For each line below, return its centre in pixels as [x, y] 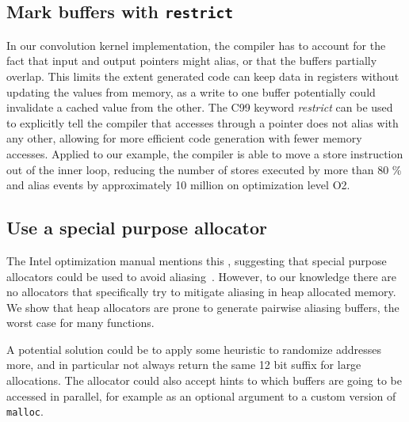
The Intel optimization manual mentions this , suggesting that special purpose [197, 260]
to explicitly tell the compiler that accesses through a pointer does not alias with [203, 122]
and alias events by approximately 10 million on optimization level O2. [178, 185]
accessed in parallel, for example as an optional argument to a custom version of [201, 395]
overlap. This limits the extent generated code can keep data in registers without [203, 76]
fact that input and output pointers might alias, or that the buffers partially [192, 61]
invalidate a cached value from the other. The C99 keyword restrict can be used [200, 107]
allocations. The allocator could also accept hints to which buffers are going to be [204, 380]
